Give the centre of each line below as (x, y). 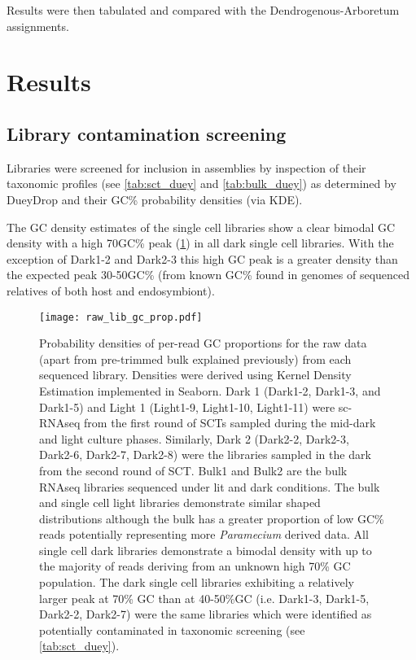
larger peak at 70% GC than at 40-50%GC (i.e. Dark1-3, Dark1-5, (204, 598)
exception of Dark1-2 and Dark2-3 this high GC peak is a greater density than (202, 258)
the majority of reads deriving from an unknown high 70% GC (195, 566)
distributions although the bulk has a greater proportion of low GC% (212, 518)
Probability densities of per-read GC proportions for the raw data (203, 343)
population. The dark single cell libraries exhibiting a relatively (197, 582)
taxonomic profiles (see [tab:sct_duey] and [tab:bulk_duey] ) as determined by (201, 184)
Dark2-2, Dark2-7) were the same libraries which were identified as (206, 614)
